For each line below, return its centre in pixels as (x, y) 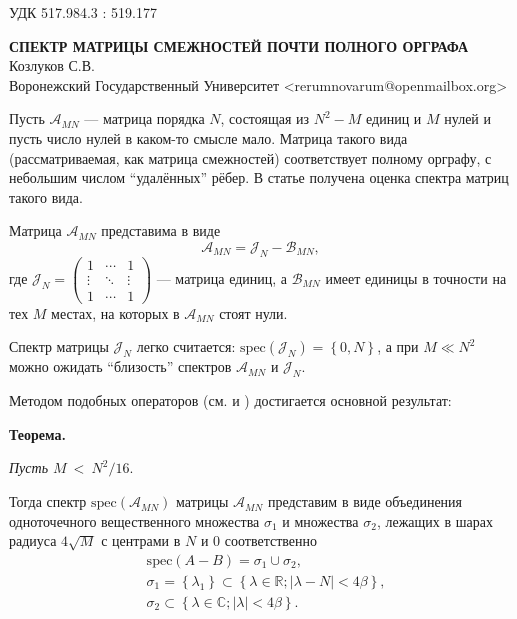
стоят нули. (253, 312)
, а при (398, 346)
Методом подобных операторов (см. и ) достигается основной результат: (230, 400)
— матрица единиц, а (222, 277)
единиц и (394, 118)
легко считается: (186, 346)
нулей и (467, 118)
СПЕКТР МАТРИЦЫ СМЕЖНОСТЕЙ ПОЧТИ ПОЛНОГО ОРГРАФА (239, 45)
